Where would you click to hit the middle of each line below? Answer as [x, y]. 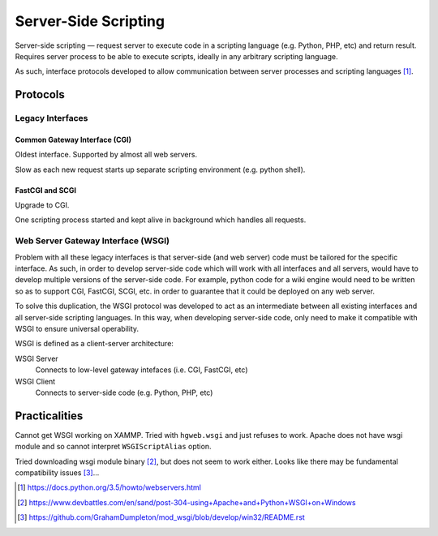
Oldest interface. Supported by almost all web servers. [106, 155]
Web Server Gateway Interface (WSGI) [92, 241]
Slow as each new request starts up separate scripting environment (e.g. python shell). [160, 169]
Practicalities [49, 416]
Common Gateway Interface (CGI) [73, 139]
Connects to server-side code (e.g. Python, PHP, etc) [124, 392]
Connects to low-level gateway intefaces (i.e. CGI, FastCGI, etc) [142, 370]
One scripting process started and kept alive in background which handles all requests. [161, 220]
